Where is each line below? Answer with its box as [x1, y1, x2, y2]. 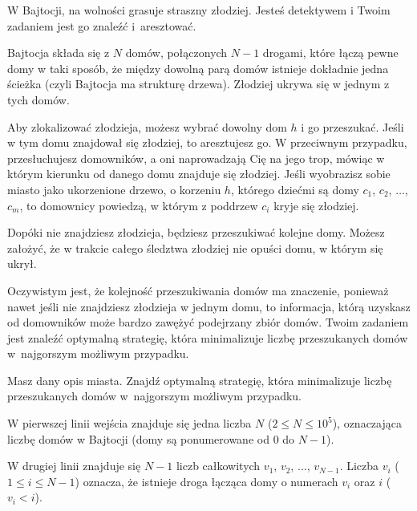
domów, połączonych [125, 44, 228, 61]
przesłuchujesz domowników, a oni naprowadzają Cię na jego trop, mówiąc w [7, 149, 385, 166]
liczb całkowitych [176, 457, 261, 474]
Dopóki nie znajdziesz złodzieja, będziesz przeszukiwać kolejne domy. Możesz [7, 224, 385, 241]
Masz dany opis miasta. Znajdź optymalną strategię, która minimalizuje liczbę [7, 371, 392, 388]
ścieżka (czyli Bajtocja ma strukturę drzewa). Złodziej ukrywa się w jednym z [7, 75, 390, 92]
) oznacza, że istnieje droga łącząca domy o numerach [75, 472, 338, 489]
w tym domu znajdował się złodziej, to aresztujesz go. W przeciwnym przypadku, [7, 134, 407, 151]
